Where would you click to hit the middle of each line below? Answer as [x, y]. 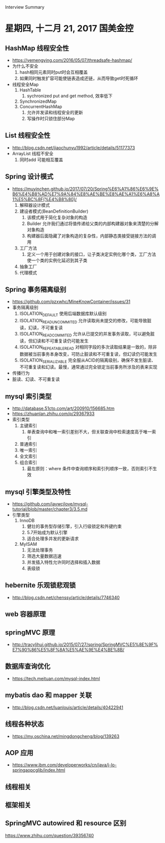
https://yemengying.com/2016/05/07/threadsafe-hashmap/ [72, 60]
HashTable [30, 90]
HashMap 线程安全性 [37, 48]
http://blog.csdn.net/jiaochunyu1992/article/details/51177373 [73, 147]
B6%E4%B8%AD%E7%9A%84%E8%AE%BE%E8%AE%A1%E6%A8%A [86, 194]
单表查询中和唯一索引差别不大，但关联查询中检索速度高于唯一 [89, 432]
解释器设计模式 [35, 205]
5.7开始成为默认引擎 [47, 533]
